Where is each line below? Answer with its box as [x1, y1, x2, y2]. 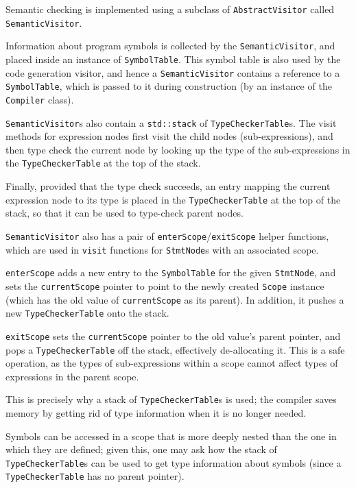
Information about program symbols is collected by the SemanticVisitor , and [5, 38, 335, 53]
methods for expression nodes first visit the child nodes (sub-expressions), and [5, 129, 333, 143]
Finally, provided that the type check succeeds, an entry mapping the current [5, 179, 331, 193]
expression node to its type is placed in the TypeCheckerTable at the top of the [5, 192, 341, 206]
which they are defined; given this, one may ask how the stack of [5, 442, 277, 456]
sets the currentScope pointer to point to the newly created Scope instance [5, 278, 324, 293]
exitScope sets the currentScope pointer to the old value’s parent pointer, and [5, 328, 341, 343]
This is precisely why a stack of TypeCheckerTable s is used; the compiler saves [5, 392, 337, 406]
